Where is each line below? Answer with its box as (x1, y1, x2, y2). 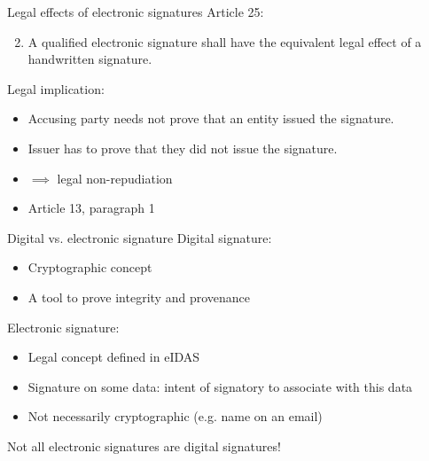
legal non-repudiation (57, 168, 173, 187)
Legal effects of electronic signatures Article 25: (7, 3, 264, 20)
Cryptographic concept (27, 258, 152, 277)
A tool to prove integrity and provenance (27, 287, 250, 306)
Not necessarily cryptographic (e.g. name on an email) (27, 407, 323, 426)
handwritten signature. (27, 50, 152, 68)
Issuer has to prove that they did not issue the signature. (27, 138, 338, 157)
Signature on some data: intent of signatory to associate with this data (27, 377, 413, 395)
